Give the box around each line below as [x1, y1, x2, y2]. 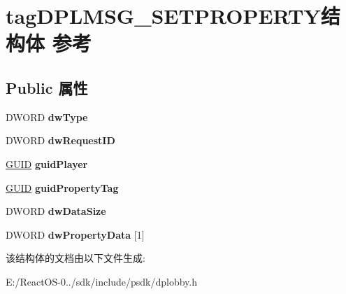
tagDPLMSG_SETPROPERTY [6, 1, 321, 30]
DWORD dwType [6, 109, 88, 124]
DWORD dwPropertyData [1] [6, 227, 145, 241]
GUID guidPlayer [6, 156, 88, 171]
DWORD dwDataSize [6, 204, 106, 218]
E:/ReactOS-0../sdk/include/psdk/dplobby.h [6, 274, 198, 288]
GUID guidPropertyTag [6, 180, 119, 195]
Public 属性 [6, 76, 88, 98]
